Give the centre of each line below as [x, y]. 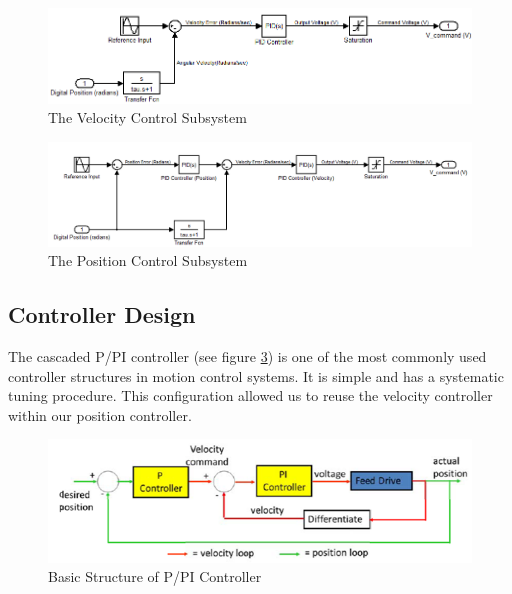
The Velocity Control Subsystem [147, 117]
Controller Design [102, 314]
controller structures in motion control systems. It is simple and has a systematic [256, 375]
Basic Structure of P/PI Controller [155, 576]
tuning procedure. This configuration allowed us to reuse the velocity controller [250, 395]
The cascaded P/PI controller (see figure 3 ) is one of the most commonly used [247, 356]
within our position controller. [100, 414]
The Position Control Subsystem [148, 260]
